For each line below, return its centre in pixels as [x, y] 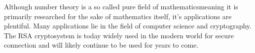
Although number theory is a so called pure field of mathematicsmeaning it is [121, 6]
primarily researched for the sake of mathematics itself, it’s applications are [118, 16]
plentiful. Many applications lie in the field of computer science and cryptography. [128, 26]
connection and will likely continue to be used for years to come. [101, 45]
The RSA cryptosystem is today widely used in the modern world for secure [119, 35]
